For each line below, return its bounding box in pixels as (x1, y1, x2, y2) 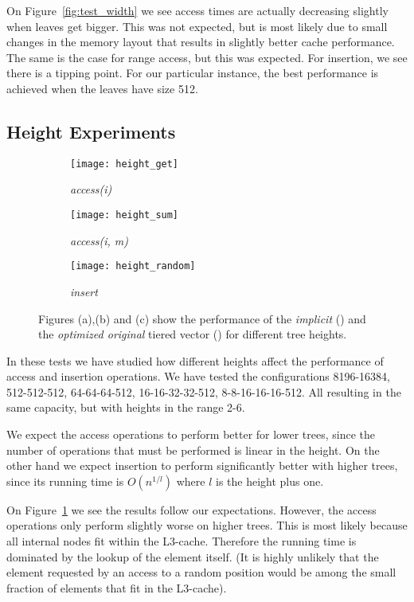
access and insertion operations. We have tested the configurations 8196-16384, (6, 368, 391, 385)
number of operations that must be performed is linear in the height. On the (6, 441, 380, 458)
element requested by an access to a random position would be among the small (6, 564, 396, 580)
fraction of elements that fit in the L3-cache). (6, 579, 227, 596)
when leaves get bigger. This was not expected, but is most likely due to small (6, 18, 388, 34)
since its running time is (6, 472, 124, 489)
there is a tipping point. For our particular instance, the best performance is (6, 64, 379, 81)
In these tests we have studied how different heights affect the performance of (6, 352, 384, 369)
